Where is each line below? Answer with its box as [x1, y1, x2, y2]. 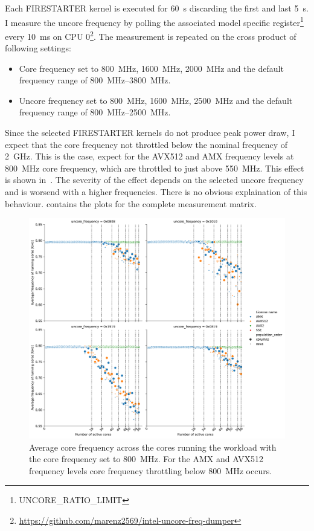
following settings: [5, 42, 71, 54]
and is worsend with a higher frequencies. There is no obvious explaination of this [5, 185, 307, 198]
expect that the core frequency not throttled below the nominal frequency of [5, 138, 288, 150]
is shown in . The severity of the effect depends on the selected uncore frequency [5, 173, 304, 186]
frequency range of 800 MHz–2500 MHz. [19, 106, 171, 118]
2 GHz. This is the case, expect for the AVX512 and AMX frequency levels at [5, 150, 294, 163]
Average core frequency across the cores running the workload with [29, 440, 277, 453]
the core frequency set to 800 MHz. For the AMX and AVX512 [29, 452, 264, 465]
